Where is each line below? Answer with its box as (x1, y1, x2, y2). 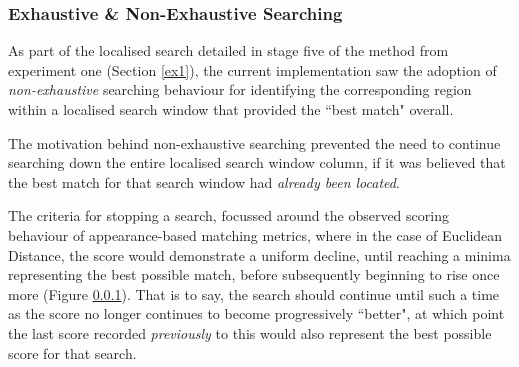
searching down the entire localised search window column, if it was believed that (8, 152, 506, 173)
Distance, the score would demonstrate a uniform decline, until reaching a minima (8, 244, 511, 265)
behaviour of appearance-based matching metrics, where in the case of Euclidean (8, 224, 503, 245)
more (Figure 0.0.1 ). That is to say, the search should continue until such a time (8, 283, 500, 304)
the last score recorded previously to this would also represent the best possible (8, 322, 492, 343)
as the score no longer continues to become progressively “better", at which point (8, 303, 505, 324)
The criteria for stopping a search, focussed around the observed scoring (8, 205, 449, 226)
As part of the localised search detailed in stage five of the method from (8, 40, 449, 61)
